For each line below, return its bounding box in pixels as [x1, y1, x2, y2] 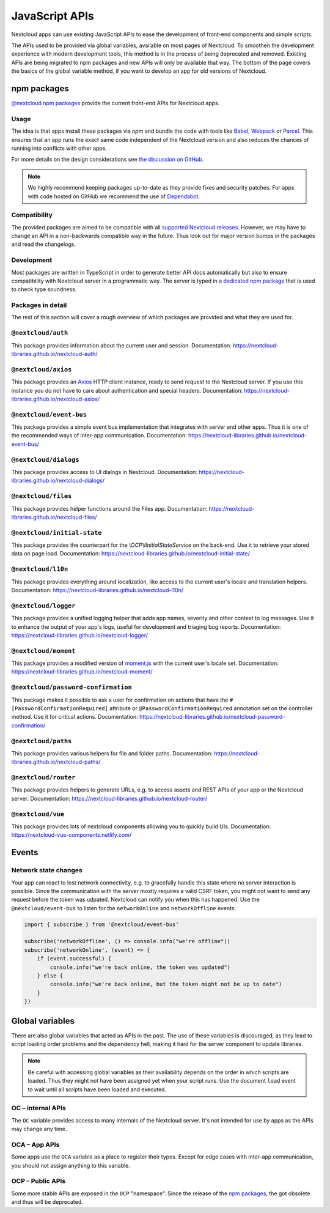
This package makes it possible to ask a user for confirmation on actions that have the [11, 696, 229, 703]
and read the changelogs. [11, 240, 76, 248]
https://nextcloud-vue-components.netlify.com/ [11, 831, 131, 839]
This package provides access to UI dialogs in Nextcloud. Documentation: [11, 469, 198, 475]
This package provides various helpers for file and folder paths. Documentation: [11, 749, 213, 757]
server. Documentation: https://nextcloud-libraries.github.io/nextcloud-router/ [11, 795, 207, 802]
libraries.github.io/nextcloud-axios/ [11, 395, 100, 402]
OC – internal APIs [11, 1104, 67, 1113]
